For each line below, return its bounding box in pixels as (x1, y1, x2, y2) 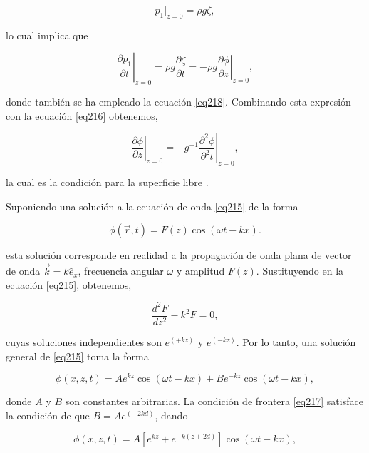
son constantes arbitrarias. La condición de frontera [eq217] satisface (65, 394, 363, 409)
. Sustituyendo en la (256, 263, 344, 278)
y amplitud (176, 263, 225, 278)
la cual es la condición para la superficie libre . (6, 175, 209, 190)
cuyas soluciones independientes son (6, 334, 162, 349)
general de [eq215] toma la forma (6, 348, 149, 363)
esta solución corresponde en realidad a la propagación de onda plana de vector (6, 248, 352, 263)
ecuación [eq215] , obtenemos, (6, 277, 132, 292)
